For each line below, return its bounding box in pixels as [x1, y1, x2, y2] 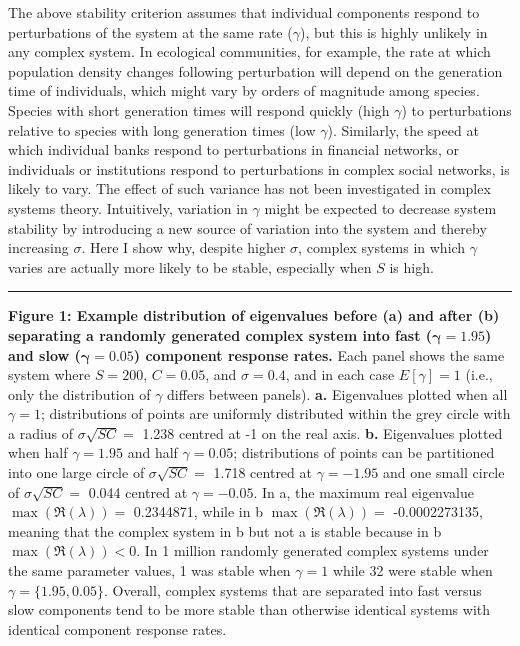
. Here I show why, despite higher [81, 237, 286, 258]
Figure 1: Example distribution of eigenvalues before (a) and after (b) [8, 305, 500, 326]
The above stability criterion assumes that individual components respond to [8, 2, 480, 22]
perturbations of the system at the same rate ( [8, 21, 293, 42]
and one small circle [383, 462, 505, 483]
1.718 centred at [213, 462, 312, 483]
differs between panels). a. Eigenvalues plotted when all [167, 383, 508, 404]
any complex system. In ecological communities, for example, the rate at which [8, 41, 491, 62]
